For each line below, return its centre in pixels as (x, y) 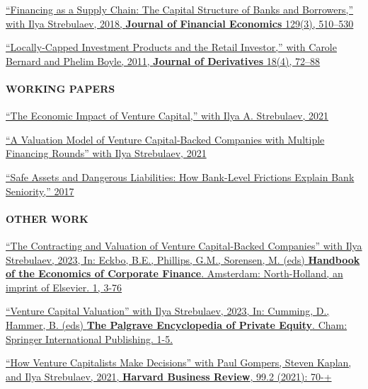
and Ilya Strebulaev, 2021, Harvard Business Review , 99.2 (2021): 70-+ (169, 376)
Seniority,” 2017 (40, 191)
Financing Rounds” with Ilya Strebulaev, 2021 (106, 153)
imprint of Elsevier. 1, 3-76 (64, 287)
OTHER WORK (47, 218)
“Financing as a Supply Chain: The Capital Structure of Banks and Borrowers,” (180, 9)
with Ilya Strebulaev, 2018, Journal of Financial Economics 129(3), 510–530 (180, 23)
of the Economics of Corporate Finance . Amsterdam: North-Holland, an (174, 273)
